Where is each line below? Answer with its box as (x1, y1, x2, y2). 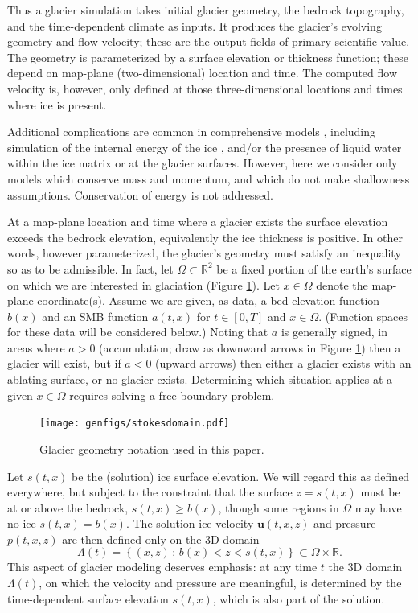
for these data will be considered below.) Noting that (7, 323, 268, 340)
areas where (7, 339, 65, 356)
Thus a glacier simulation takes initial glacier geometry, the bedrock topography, (7, 2, 404, 18)
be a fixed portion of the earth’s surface (216, 260, 412, 277)
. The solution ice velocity (125, 515, 254, 532)
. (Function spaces (318, 307, 408, 324)
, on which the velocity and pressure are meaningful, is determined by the (39, 574, 402, 591)
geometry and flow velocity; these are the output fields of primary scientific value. (7, 33, 410, 50)
